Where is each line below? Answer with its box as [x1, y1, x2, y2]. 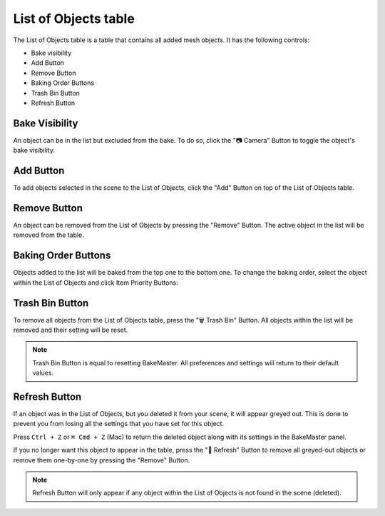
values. [32, 368, 53, 378]
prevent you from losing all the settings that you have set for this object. [13, 420, 225, 428]
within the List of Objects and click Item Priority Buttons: [13, 278, 178, 287]
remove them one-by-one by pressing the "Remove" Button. [13, 455, 190, 464]
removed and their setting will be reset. [13, 325, 128, 334]
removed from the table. [13, 231, 85, 239]
